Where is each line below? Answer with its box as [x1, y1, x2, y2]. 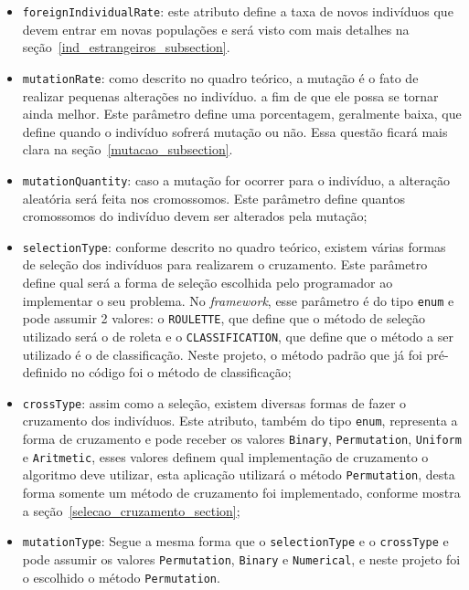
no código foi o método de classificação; [70, 363, 292, 382]
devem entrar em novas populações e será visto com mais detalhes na [22, 19, 410, 38]
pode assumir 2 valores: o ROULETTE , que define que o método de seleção [22, 309, 426, 328]
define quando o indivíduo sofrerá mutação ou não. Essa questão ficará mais [22, 121, 448, 141]
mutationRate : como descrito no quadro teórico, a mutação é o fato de [22, 68, 419, 87]
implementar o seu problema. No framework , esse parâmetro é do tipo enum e [22, 290, 454, 310]
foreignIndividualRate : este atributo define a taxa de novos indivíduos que [22, 2, 453, 20]
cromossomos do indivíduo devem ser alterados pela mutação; [22, 206, 368, 226]
